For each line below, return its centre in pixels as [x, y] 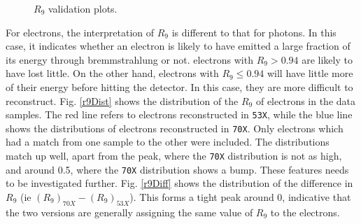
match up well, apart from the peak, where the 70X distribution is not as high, [174, 156]
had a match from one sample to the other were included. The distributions [168, 142]
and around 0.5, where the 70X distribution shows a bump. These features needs [177, 169]
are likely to [327, 59]
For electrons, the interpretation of [80, 32]
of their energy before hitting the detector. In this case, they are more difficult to [179, 86]
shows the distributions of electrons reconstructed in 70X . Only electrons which [175, 128]
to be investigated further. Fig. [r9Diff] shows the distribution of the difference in [179, 183]
